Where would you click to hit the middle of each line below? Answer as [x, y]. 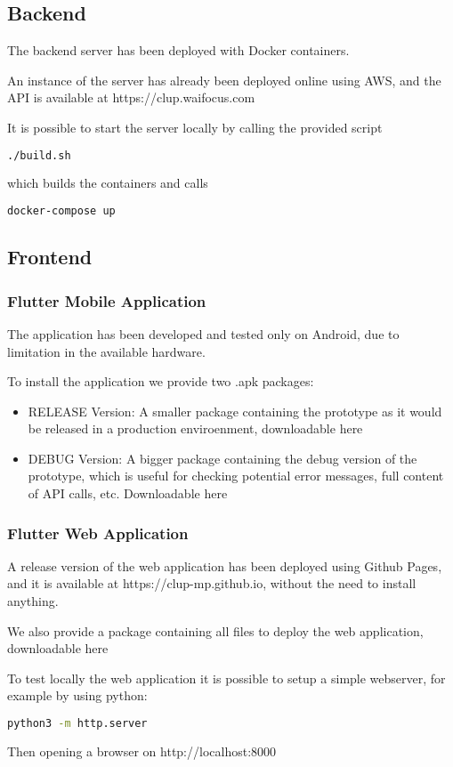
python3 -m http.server [77, 724]
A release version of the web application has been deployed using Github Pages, [225, 565]
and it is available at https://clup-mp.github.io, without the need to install [212, 583]
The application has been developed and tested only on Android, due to [203, 333]
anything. [33, 601]
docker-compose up [61, 211]
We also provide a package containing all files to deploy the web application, [215, 630]
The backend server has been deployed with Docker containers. [178, 50]
